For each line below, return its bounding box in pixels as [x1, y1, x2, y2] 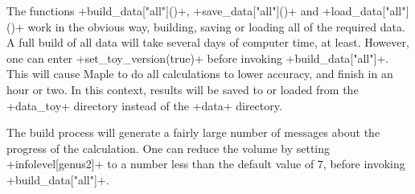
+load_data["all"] [322, 2, 409, 19]
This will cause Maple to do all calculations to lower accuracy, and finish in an [6, 65, 393, 82]
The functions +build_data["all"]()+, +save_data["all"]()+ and [6, 2, 319, 19]
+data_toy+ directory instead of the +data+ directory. [6, 97, 282, 114]
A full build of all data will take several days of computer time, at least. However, [6, 34, 409, 51]
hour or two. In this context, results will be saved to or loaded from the [6, 80, 359, 97]
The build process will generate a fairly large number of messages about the [6, 124, 380, 141]
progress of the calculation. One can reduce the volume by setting [6, 139, 331, 156]
